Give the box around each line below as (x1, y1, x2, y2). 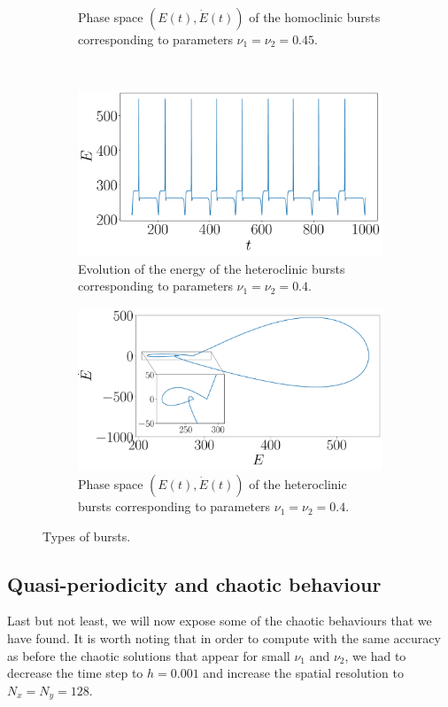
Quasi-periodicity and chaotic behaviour (7, 570, 382, 597)
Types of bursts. (42, 526, 131, 545)
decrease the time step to (7, 664, 143, 682)
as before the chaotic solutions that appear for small (7, 646, 290, 664)
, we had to (344, 646, 406, 664)
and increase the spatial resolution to (203, 664, 404, 682)
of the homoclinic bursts (249, 8, 381, 26)
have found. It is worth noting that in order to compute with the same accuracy (7, 629, 441, 648)
